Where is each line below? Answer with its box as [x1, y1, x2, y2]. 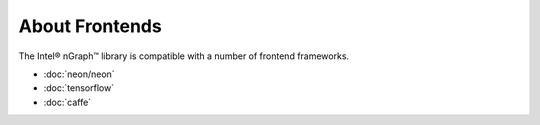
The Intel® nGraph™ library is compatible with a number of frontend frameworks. [18, 50, 350, 62]
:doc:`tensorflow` [43, 82, 115, 94]
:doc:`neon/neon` [43, 68, 115, 80]
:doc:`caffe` [43, 96, 92, 108]
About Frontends [18, 15, 162, 37]
